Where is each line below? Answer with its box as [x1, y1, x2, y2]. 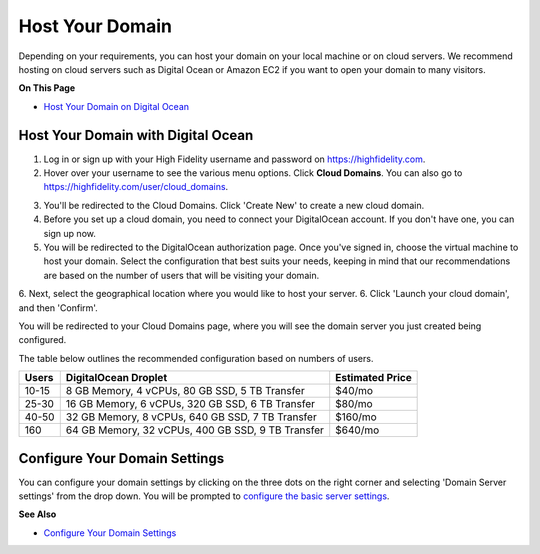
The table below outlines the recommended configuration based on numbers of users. [18, 352, 374, 364]
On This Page [18, 82, 76, 94]
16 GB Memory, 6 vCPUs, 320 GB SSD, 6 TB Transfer [65, 397, 315, 411]
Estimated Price [335, 371, 412, 385]
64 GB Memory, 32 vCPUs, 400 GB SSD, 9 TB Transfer [65, 423, 325, 437]
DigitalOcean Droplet [65, 371, 168, 385]
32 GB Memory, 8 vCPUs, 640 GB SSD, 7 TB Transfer [65, 410, 317, 424]
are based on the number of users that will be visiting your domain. [43, 269, 320, 281]
